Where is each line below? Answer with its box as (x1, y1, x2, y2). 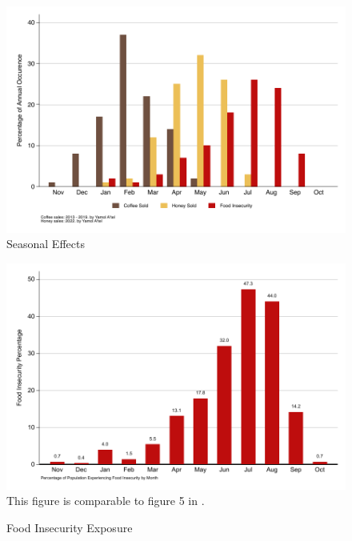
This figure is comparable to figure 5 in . (6, 492, 205, 509)
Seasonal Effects (6, 235, 85, 252)
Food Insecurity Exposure (6, 519, 133, 535)
